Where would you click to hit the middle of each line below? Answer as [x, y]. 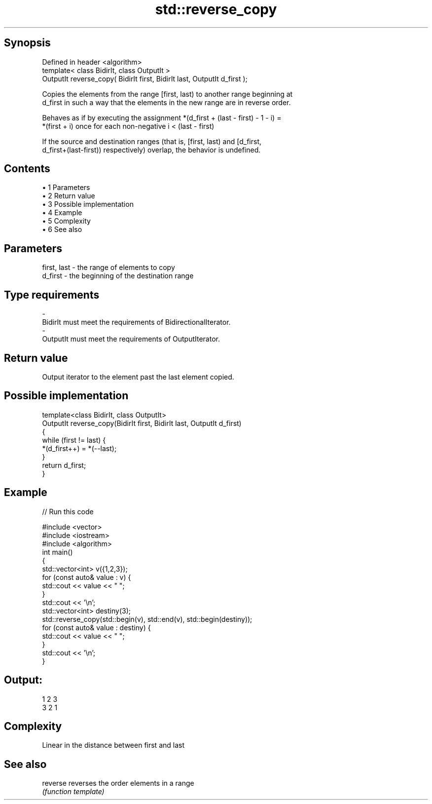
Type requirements [52, 295]
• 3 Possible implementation [88, 204]
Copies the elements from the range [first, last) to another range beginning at [167, 94]
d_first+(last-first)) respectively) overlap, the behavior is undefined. [151, 150]
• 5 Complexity [66, 221]
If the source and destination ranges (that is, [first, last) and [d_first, [152, 141]
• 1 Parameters [66, 188]
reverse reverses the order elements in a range [118, 783]
